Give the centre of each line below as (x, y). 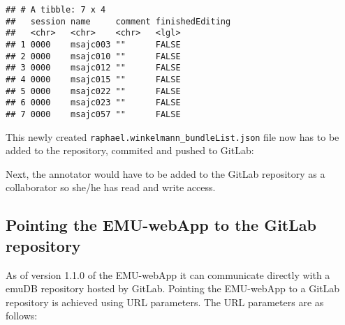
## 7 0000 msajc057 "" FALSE (93, 114)
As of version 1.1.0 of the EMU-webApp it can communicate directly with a (168, 274)
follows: (22, 316)
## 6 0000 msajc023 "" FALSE (93, 103)
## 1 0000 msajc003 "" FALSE (93, 44)
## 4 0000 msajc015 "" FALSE (93, 79)
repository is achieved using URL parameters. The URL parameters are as (165, 302)
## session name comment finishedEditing (118, 21)
